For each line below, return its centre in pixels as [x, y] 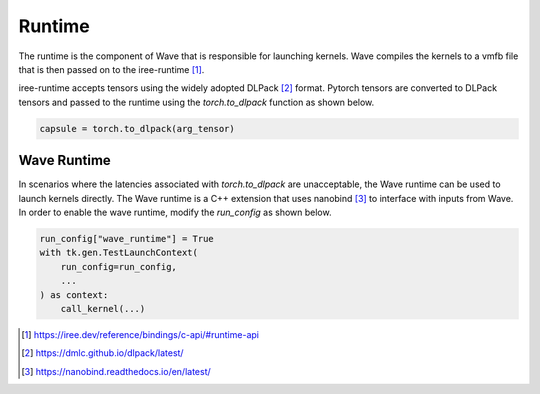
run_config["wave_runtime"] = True [126, 238]
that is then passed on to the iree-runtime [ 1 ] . [111, 69]
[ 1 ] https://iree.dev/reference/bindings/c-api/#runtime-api [140, 334]
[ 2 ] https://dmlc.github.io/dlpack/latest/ [102, 353]
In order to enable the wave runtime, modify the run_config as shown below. [175, 212]
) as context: [74, 294]
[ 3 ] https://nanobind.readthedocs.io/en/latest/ [116, 371]
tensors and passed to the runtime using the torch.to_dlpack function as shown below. [196, 102]
